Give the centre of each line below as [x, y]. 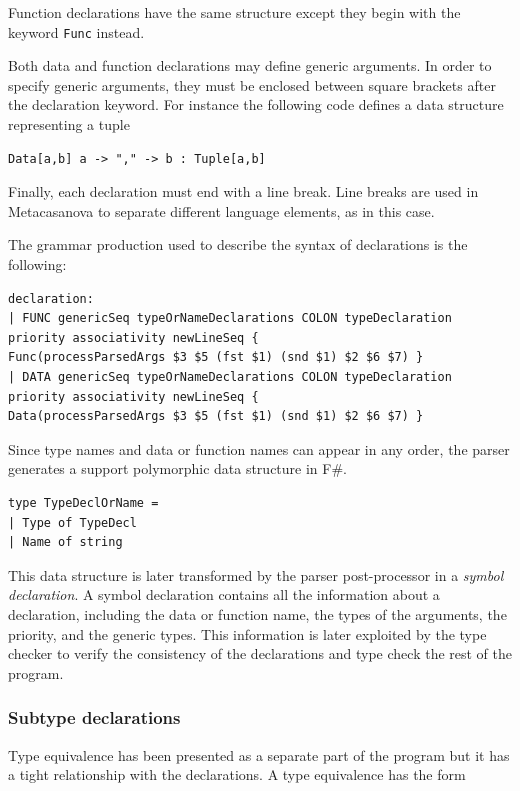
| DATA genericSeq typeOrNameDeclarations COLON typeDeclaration [230, 376]
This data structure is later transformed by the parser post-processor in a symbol [256, 574]
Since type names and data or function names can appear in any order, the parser [259, 448]
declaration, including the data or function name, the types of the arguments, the [257, 613]
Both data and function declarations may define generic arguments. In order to [250, 65]
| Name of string [65, 542]
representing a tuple [69, 124]
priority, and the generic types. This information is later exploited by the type [247, 633]
